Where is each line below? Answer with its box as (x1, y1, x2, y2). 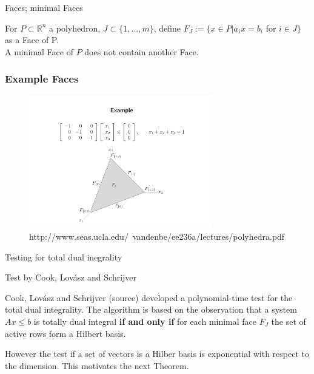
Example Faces (5, 71, 79, 86)
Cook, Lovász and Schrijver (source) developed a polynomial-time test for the (5, 291, 293, 304)
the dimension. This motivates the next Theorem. (5, 359, 189, 372)
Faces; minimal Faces (5, 1, 83, 13)
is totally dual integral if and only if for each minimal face (33, 314, 257, 327)
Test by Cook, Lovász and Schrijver (5, 271, 137, 284)
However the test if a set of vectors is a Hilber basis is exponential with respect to (5, 347, 309, 360)
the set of (271, 314, 306, 327)
